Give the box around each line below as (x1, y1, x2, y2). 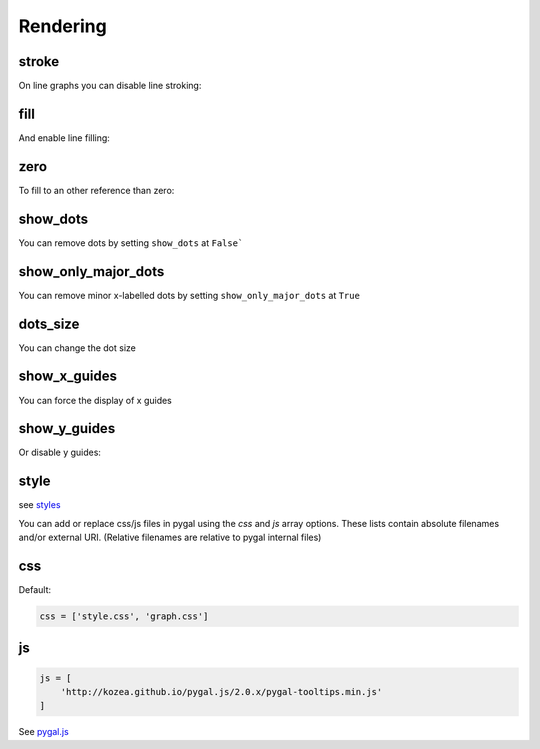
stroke (18, 53, 60, 70)
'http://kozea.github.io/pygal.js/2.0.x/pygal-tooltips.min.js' (60, 686, 383, 697)
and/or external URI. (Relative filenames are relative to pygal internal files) (18, 531, 322, 544)
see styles (18, 499, 61, 511)
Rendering (18, 15, 107, 37)
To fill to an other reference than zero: (18, 184, 175, 196)
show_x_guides (18, 368, 117, 385)
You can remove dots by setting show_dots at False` (18, 236, 244, 249)
